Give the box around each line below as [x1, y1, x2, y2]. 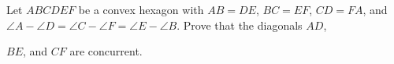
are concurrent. [69, 43, 143, 59]
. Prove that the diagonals [177, 16, 303, 33]
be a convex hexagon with [78, 2, 204, 17]
